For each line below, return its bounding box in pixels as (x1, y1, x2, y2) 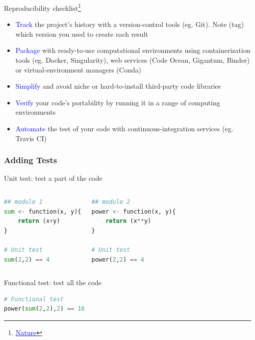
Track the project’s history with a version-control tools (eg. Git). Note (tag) (15, 19, 244, 29)
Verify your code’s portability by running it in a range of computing (15, 97, 220, 107)
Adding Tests (4, 154, 57, 166)
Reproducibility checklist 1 (4, 1, 81, 13)
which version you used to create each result (15, 28, 148, 39)
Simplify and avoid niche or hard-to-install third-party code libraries (15, 81, 221, 91)
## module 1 (4, 198, 43, 205)
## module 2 (91, 198, 130, 205)
